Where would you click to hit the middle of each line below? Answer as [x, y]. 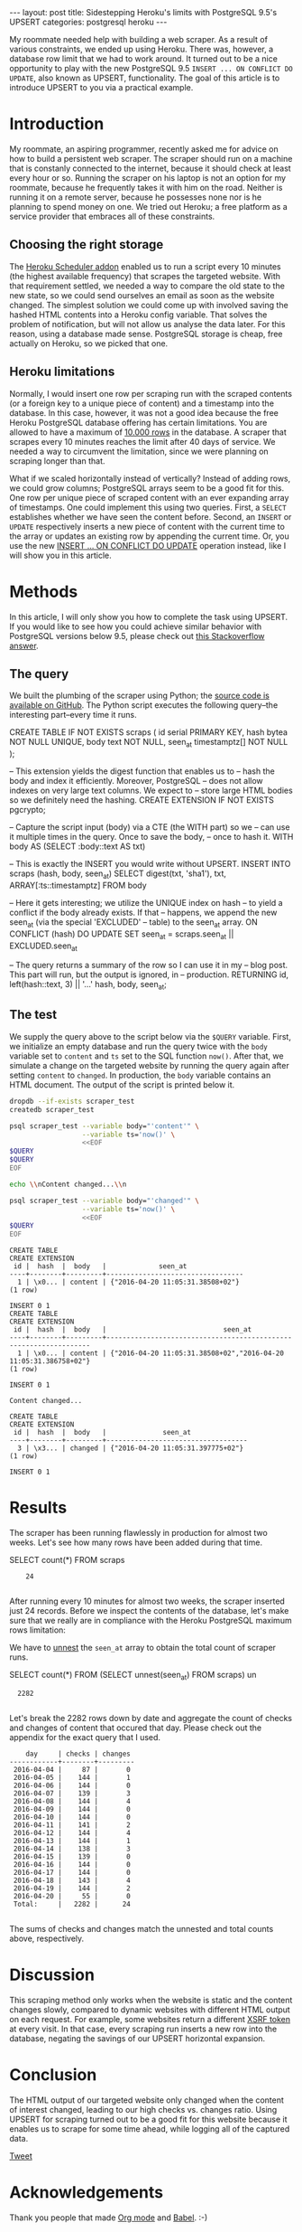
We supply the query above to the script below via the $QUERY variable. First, [150, 1036]
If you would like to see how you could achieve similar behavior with [136, 626]
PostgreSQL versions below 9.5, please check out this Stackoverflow [137, 636]
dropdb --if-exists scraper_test [72, 1101]
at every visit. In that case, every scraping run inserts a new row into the [143, 2029]
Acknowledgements [87, 2192]
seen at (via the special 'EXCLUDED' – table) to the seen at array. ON [134, 923]
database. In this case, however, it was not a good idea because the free [144, 412]
